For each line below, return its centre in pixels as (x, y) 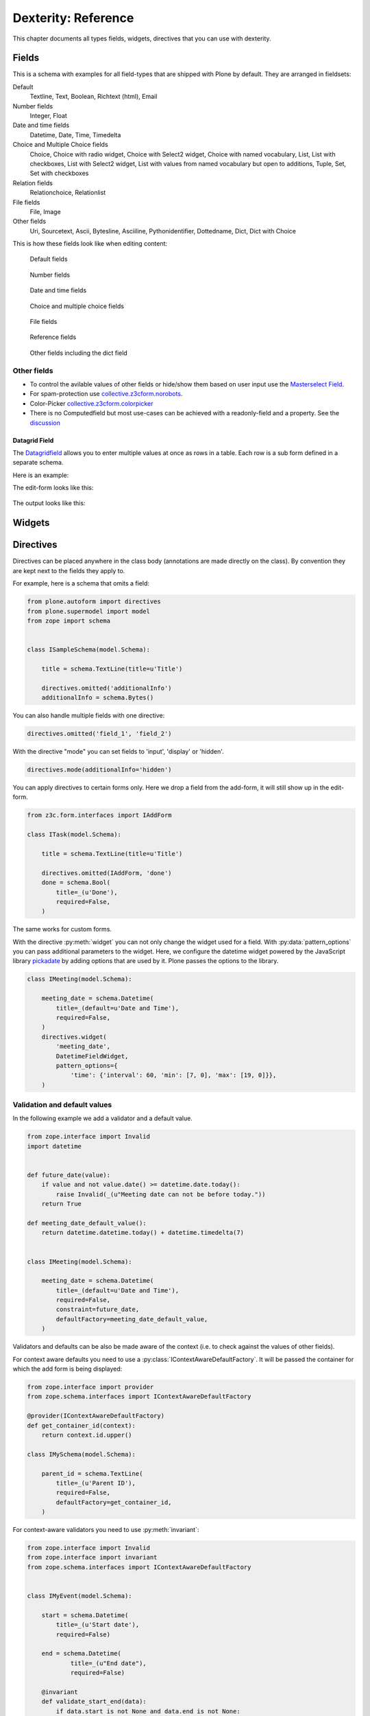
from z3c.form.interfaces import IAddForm (99, 815)
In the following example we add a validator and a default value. (103, 1118)
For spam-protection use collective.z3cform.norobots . (106, 394)
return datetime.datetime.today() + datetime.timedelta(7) (143, 1233)
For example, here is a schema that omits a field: (81, 583)
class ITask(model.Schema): (74, 835)
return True (62, 1204)
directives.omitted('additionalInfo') (107, 688)
